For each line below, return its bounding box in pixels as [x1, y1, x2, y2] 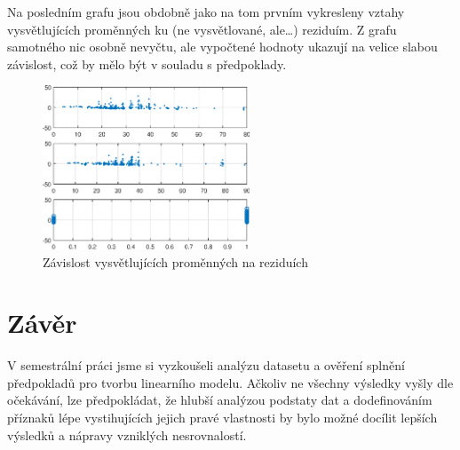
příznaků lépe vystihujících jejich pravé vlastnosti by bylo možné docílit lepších [7, 408, 438, 427]
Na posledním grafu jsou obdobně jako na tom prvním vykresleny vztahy [7, 3, 405, 20]
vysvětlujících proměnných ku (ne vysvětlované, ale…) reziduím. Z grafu [7, 20, 397, 38]
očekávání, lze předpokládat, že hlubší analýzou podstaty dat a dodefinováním [7, 391, 432, 409]
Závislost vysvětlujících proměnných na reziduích [43, 252, 308, 271]
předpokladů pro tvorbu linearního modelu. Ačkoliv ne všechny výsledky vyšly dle [7, 373, 454, 391]
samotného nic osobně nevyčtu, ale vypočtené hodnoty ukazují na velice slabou [7, 37, 438, 56]
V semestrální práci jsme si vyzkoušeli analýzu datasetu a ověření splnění [7, 356, 405, 375]
